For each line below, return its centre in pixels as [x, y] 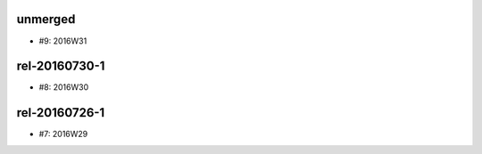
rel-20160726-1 [61, 113]
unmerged [46, 19]
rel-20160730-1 [61, 66]
